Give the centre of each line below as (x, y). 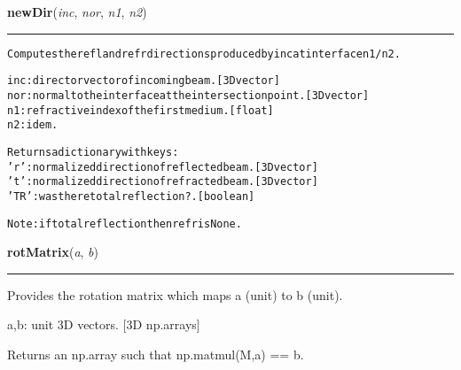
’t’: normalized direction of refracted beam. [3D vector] (163, 182)
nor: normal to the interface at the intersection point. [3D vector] (188, 95)
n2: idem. (33, 125)
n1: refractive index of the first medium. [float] (141, 110)
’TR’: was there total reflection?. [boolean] (131, 196)
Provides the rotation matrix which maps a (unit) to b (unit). (175, 294)
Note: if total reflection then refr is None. (125, 224)
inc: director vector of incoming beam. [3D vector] (144, 81)
